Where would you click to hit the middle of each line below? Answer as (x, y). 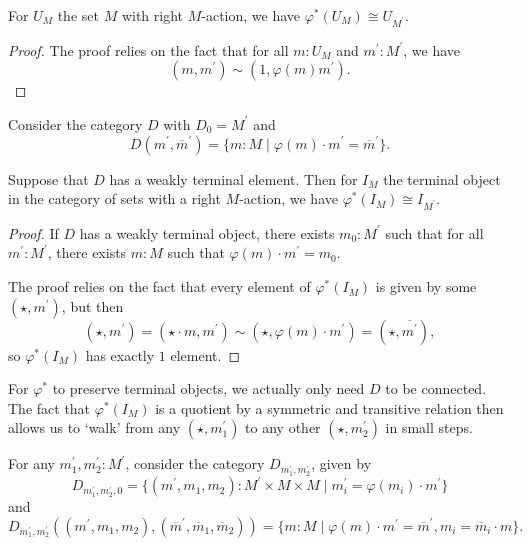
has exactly (120, 354)
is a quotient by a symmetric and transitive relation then (329, 407)
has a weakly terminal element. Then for (233, 178)
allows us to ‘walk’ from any (94, 427)
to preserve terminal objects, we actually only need (208, 388)
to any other (283, 427)
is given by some (426, 286)
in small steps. (429, 427)
